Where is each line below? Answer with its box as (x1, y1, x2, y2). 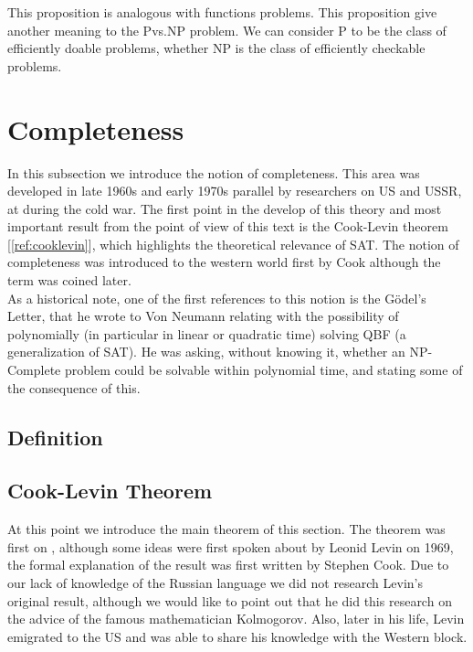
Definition (7, 422, 103, 451)
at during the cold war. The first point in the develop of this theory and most (7, 198, 442, 218)
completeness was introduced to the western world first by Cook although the (7, 252, 441, 272)
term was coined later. (7, 271, 131, 290)
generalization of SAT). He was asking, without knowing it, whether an (7, 342, 405, 361)
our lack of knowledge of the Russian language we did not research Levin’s (7, 572, 424, 592)
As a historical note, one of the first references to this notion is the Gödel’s (7, 288, 426, 307)
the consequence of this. (7, 378, 141, 397)
